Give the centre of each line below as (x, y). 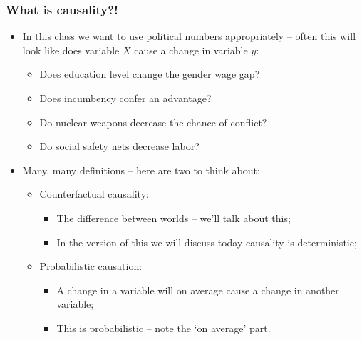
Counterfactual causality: (94, 194)
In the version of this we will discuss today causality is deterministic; (207, 242)
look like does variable (71, 50)
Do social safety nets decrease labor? (119, 146)
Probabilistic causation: (91, 266)
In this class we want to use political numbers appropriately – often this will (189, 36)
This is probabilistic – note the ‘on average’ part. (164, 327)
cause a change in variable (191, 50)
